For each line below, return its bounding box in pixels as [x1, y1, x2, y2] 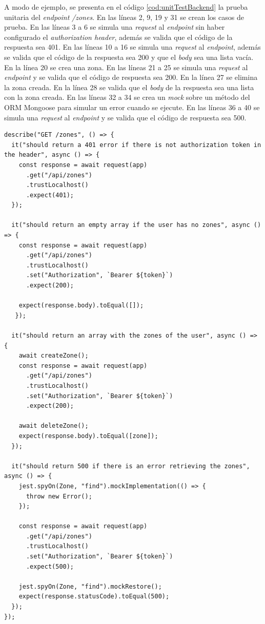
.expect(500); [26, 563, 74, 570]
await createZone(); [18, 352, 89, 360]
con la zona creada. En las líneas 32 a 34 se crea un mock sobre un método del [4, 92, 250, 102]
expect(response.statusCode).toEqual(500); [18, 593, 170, 600]
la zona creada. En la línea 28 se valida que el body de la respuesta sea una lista [4, 81, 254, 92]
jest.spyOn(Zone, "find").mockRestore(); [18, 583, 162, 590]
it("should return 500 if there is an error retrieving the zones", [11, 462, 250, 470]
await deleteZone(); [18, 422, 89, 430]
